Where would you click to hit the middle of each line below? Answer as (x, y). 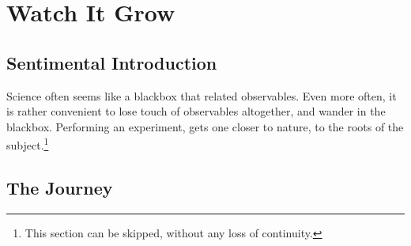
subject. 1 (28, 144)
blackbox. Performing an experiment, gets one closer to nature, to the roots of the (205, 126)
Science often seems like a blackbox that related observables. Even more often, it (202, 95)
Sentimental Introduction (112, 62)
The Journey (60, 187)
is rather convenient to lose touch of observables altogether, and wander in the (196, 111)
